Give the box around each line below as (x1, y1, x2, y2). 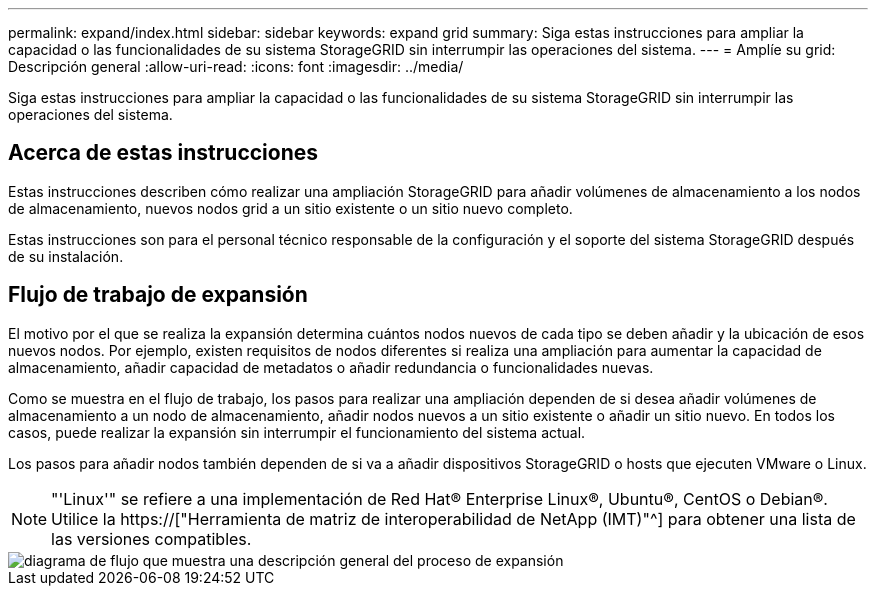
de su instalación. (8, 247, 124, 265)
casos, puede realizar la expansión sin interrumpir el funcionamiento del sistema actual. (8, 423, 586, 441)
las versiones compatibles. (51, 528, 252, 549)
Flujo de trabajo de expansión (8, 282, 308, 308)
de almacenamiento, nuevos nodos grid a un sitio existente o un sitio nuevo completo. (8, 199, 573, 217)
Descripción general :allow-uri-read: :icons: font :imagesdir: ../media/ (8, 58, 464, 75)
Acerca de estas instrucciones (8, 140, 319, 166)
